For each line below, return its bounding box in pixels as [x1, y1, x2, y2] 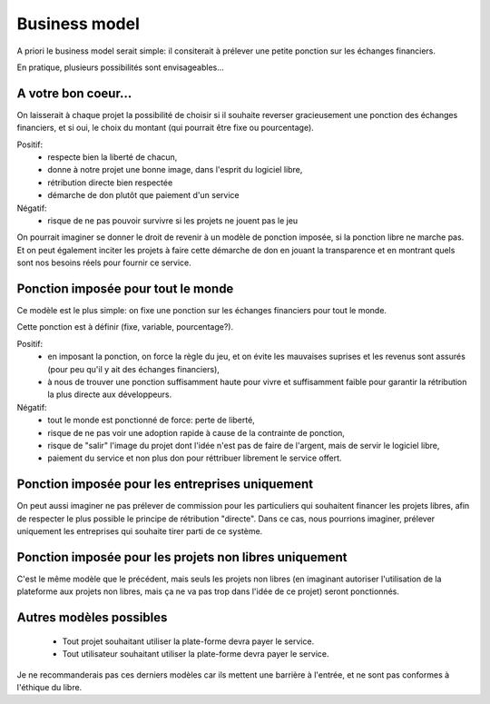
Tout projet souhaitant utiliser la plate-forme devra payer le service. [62, 636, 315, 647]
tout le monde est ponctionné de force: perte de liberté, [47, 414, 256, 426]
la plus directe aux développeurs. [47, 389, 172, 400]
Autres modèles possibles [16, 610, 168, 626]
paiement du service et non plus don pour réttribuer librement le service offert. [47, 452, 342, 463]
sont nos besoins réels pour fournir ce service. [16, 257, 192, 268]
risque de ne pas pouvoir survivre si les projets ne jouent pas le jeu [47, 214, 299, 226]
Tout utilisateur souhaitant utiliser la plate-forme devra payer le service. [62, 649, 329, 659]
